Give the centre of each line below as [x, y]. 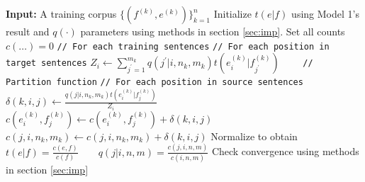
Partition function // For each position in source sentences [155, 83]
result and [28, 31]
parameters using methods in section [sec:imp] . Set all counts [213, 31]
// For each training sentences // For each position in [193, 46]
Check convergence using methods [285, 151]
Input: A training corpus [61, 13]
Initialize [232, 13]
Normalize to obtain [254, 136]
